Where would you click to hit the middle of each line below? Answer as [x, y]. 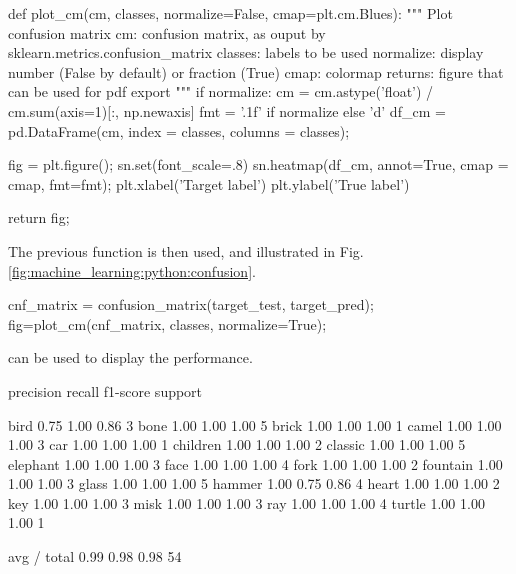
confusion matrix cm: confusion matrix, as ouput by [167, 32]
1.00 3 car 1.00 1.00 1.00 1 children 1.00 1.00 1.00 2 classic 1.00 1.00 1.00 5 [237, 444]
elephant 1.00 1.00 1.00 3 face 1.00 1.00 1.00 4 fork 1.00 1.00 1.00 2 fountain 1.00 [255, 463]
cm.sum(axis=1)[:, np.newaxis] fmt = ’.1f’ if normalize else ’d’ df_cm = [227, 110]
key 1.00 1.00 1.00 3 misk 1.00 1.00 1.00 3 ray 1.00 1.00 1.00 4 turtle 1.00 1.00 [246, 502]
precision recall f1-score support [105, 390]
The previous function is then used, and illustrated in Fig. [186, 250]
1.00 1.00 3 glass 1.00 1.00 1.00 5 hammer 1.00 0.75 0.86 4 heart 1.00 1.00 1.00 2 [254, 483]
